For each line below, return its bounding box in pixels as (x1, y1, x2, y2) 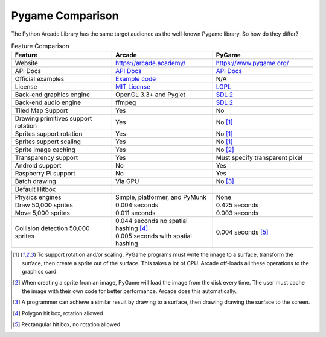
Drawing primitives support (14, 115, 92, 123)
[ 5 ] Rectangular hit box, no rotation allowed (13, 321, 121, 328)
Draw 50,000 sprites (14, 201, 74, 209)
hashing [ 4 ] (115, 224, 149, 233)
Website (14, 59, 39, 68)
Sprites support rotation (14, 130, 83, 138)
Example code (115, 75, 156, 83)
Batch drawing (14, 177, 57, 186)
